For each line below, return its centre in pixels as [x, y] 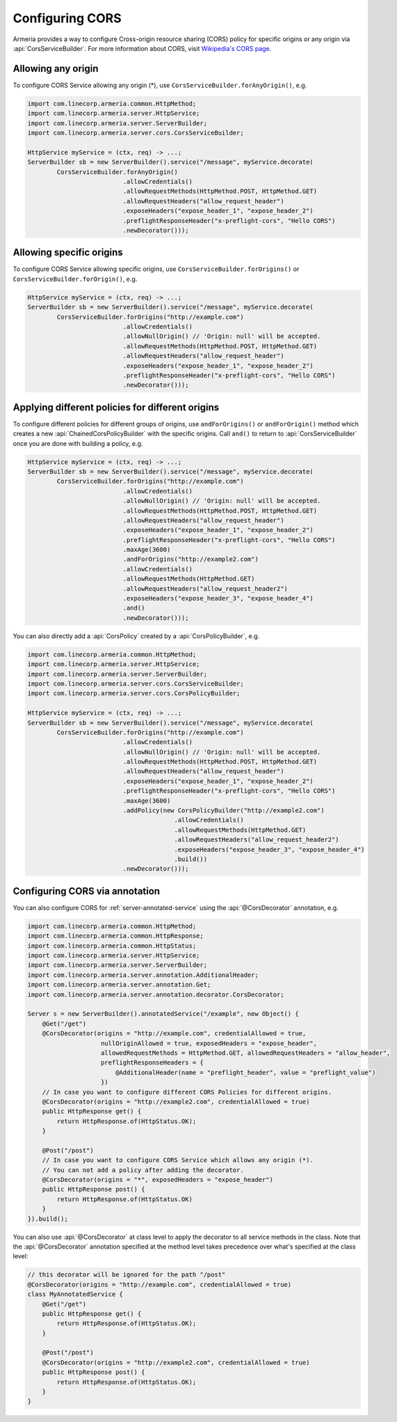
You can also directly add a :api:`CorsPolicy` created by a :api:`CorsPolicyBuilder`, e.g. [136, 636]
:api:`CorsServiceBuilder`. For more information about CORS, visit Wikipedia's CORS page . [142, 48]
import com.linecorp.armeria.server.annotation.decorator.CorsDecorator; [156, 994]
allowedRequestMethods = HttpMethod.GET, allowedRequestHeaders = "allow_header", [246, 1053]
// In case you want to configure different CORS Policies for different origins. [187, 1092]
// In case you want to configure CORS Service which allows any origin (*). [178, 1160]
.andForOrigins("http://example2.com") [191, 559]
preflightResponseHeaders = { [153, 1063]
